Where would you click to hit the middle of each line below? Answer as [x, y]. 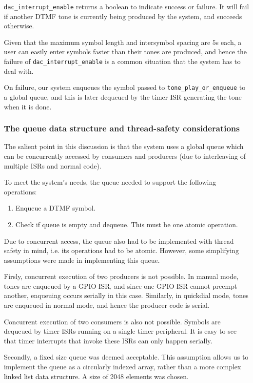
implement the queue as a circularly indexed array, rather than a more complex [123, 367]
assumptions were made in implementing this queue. [82, 260]
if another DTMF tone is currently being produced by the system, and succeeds [123, 16]
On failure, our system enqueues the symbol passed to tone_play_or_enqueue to [125, 87]
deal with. [19, 71]
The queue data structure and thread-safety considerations [122, 128]
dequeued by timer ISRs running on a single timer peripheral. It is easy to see [120, 331]
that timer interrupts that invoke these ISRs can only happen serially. [108, 340]
